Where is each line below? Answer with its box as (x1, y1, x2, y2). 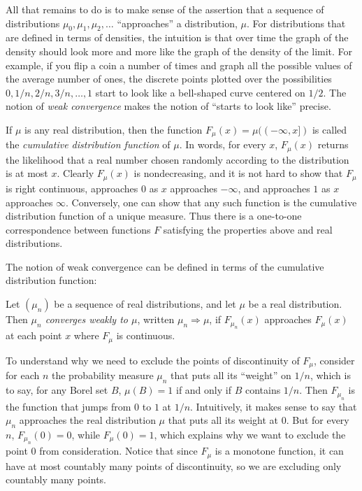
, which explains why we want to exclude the (154, 427, 346, 441)
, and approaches (238, 180, 310, 195)
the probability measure (51, 368, 154, 383)
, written (137, 312, 175, 327)
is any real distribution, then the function (24, 122, 203, 136)
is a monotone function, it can (215, 443, 344, 458)
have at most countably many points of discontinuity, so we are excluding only (6, 458, 342, 473)
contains (245, 383, 281, 397)
